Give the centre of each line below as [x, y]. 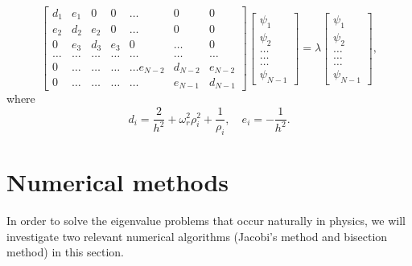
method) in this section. [65, 252]
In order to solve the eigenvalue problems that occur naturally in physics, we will [206, 221]
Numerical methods [118, 182]
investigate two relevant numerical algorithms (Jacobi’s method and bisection [197, 236]
